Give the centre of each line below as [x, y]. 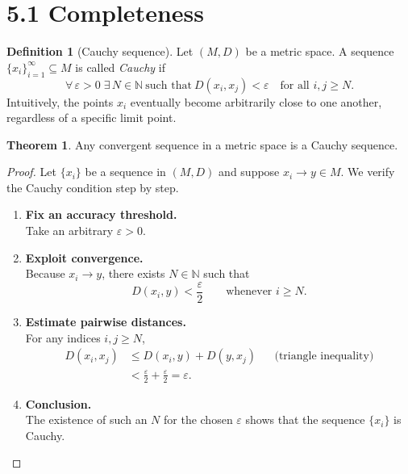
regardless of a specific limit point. [92, 117]
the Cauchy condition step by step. [93, 187]
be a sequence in [125, 172]
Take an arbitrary [69, 231]
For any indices [63, 337]
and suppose [249, 172]
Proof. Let [31, 172]
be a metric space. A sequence [320, 51]
